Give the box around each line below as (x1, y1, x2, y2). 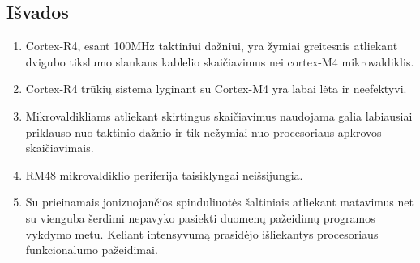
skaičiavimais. (25, 139, 94, 156)
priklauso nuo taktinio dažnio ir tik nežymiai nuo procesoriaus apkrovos (25, 123, 382, 140)
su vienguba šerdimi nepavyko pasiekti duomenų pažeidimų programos (25, 209, 375, 226)
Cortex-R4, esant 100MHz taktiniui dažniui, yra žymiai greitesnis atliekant (25, 37, 398, 54)
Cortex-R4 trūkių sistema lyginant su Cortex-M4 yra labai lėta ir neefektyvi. (25, 80, 407, 97)
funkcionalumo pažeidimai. (25, 241, 158, 258)
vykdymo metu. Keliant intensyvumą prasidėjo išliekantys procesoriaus (25, 225, 379, 242)
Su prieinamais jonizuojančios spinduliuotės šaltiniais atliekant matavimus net (25, 193, 414, 210)
